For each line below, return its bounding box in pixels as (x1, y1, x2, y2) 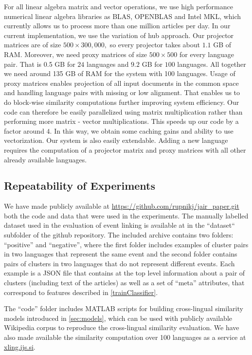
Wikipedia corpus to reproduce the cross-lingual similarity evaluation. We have (4, 322, 239, 333)
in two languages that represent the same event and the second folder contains (4, 249, 237, 259)
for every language (179, 49, 234, 59)
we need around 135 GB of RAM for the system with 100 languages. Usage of (4, 68, 235, 79)
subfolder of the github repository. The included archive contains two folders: (4, 230, 234, 240)
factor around (4, 125, 44, 136)
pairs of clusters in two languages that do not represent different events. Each (4, 258, 235, 268)
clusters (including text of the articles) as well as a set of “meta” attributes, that (4, 277, 245, 288)
